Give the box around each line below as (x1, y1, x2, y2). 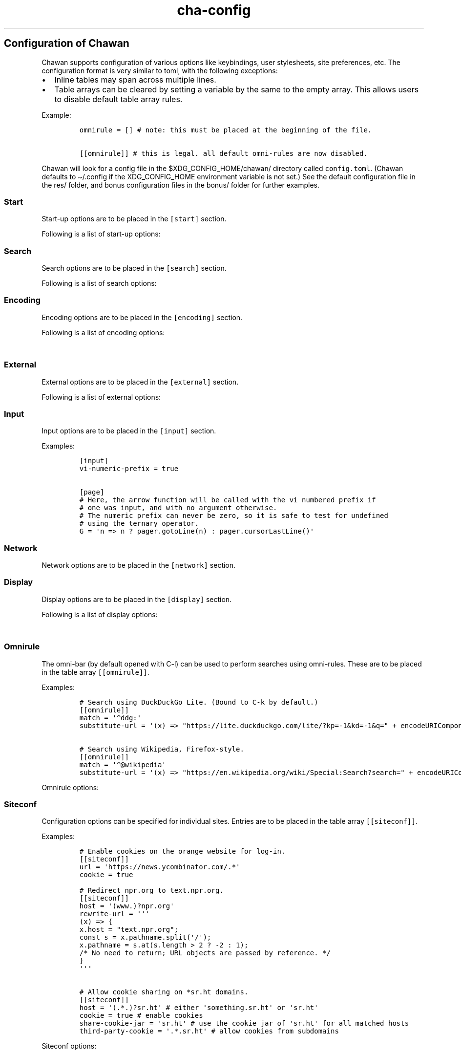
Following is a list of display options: (42, 610, 158, 619)
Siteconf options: (42, 1042, 97, 1051)
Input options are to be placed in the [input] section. (42, 427, 216, 435)
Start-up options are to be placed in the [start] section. (42, 215, 227, 223)
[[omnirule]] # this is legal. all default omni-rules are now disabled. (79, 149, 368, 157)
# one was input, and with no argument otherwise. (79, 504, 277, 512)
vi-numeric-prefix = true (79, 465, 179, 473)
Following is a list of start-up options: (42, 230, 161, 238)
